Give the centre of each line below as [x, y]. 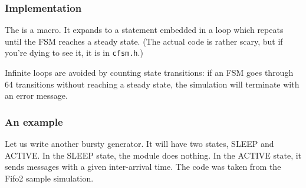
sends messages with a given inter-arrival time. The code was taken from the [143, 167]
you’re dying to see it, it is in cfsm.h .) [74, 53]
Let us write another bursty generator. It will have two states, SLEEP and [139, 144]
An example [34, 121]
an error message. [36, 95]
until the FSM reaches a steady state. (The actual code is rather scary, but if [144, 41]
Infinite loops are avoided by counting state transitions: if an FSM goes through [149, 73]
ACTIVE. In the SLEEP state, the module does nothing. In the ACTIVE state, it [153, 155]
